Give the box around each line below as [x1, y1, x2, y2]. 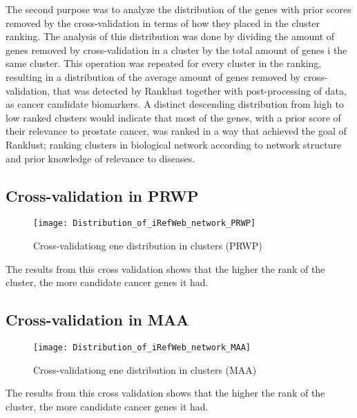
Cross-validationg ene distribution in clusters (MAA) [33, 362, 257, 377]
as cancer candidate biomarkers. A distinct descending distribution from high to [6, 97, 344, 111]
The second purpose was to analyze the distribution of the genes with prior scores [6, 2, 351, 16]
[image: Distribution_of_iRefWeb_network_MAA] [33, 342, 251, 352]
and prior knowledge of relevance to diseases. [6, 151, 195, 165]
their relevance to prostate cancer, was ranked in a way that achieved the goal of [6, 124, 347, 138]
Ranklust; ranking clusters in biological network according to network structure [6, 137, 342, 151]
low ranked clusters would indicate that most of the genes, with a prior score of [6, 110, 341, 124]
